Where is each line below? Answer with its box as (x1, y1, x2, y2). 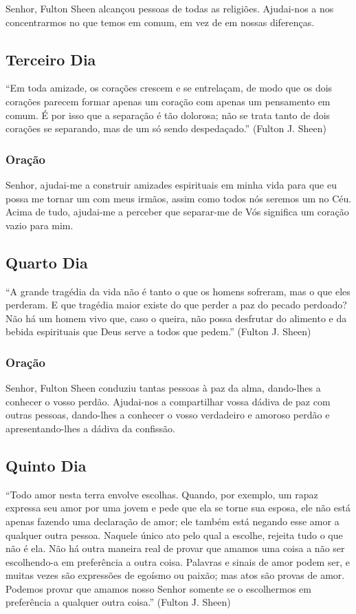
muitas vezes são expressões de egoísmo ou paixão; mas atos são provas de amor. (5, 568, 345, 582)
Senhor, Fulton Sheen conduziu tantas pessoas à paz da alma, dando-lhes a (5, 381, 321, 395)
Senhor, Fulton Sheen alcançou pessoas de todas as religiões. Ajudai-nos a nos (5, 1, 334, 15)
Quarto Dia (5, 251, 88, 273)
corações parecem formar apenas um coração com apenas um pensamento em (5, 94, 331, 108)
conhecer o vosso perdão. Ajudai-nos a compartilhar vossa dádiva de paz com (5, 394, 331, 408)
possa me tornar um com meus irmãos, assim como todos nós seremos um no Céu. (5, 191, 352, 205)
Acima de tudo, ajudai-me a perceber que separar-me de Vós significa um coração (5, 204, 349, 219)
